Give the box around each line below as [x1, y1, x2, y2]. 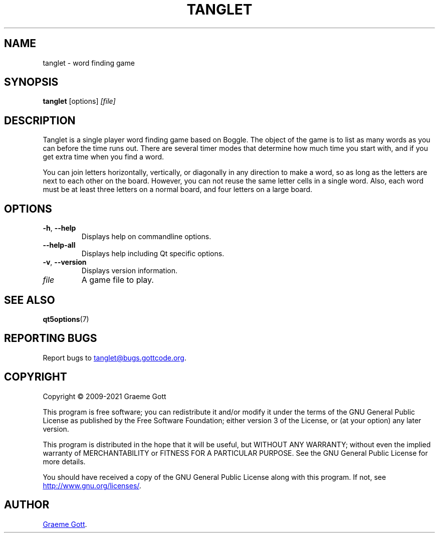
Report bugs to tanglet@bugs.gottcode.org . [43, 353, 186, 362]
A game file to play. [81, 275, 154, 285]
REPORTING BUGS [4, 332, 97, 345]
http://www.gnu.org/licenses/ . [43, 481, 141, 490]
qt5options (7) [43, 314, 89, 323]
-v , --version [43, 258, 87, 267]
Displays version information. [81, 266, 178, 275]
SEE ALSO [4, 293, 55, 306]
